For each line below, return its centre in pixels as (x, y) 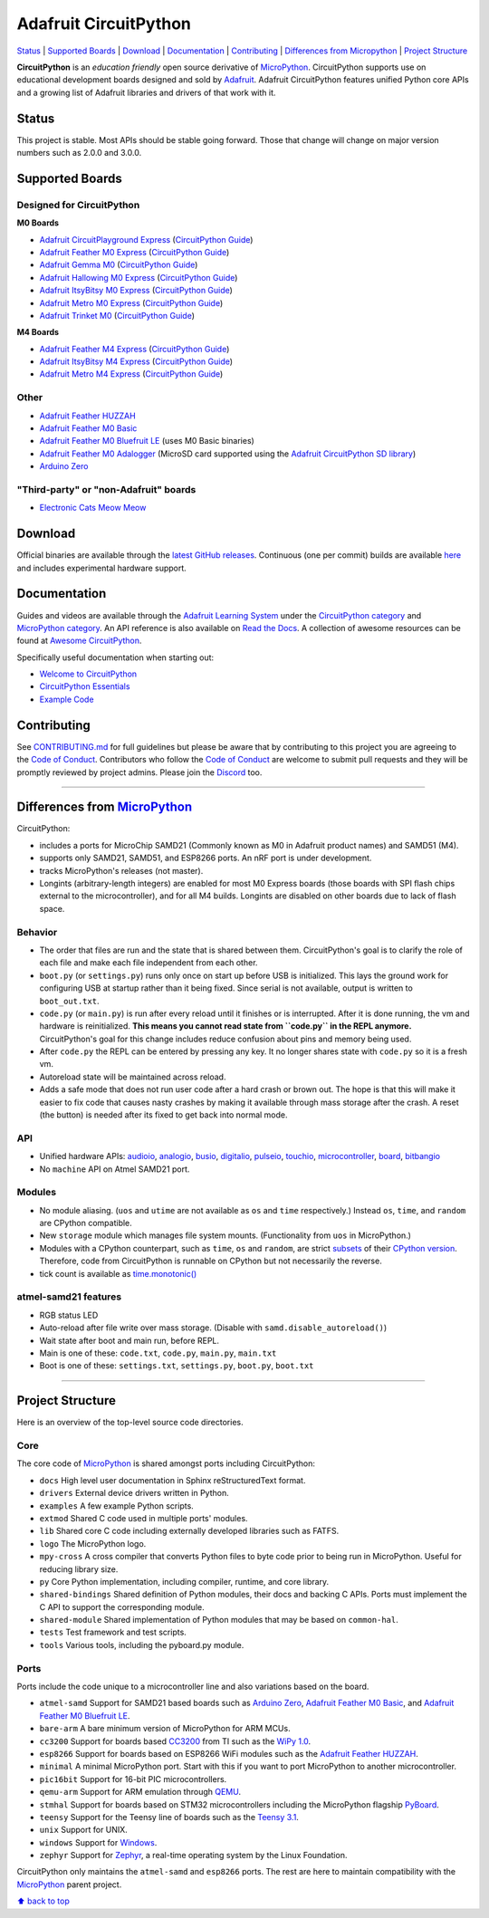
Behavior (37, 932)
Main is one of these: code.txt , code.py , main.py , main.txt (158, 1353)
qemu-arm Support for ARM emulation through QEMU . (140, 1792)
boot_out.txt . (69, 1001)
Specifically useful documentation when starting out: (115, 657)
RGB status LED (69, 1315)
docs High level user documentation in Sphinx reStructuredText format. (173, 1480)
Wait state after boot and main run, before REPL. (129, 1340)
